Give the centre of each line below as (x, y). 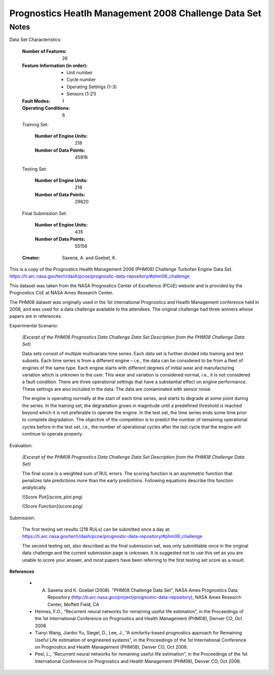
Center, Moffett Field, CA (73, 604)
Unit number (80, 72)
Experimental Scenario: (34, 325)
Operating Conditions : (46, 108)
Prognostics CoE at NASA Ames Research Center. (61, 293)
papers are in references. (36, 316)
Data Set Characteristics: (36, 40)
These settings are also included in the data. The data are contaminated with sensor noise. (117, 389)
